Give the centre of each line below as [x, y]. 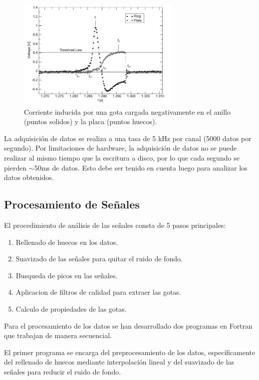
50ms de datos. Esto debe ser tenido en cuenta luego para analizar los [141, 167]
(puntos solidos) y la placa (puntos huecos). [91, 121]
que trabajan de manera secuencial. [58, 335]
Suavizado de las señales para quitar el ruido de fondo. [99, 259]
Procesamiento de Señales [72, 204]
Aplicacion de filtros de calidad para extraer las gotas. [98, 292]
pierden [15, 167]
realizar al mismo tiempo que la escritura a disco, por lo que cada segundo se [122, 158]
